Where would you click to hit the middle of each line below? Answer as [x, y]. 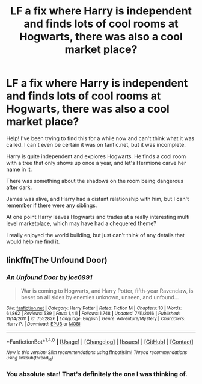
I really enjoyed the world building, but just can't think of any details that [96, 235]
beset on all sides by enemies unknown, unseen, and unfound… [100, 297]
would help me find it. [33, 241]
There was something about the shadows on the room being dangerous [95, 181]
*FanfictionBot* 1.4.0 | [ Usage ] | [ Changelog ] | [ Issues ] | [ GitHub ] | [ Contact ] [100, 341]
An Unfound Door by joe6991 [49, 277]
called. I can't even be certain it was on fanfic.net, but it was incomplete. [96, 144]
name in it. [19, 169]
